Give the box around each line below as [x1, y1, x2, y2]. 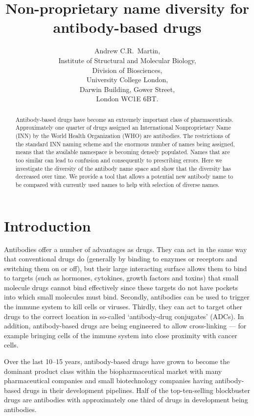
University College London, [86, 74, 168, 85]
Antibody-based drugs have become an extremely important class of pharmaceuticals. [15, 115, 233, 123]
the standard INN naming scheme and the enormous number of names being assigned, [15, 139, 235, 148]
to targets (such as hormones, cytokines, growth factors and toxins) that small [4, 273, 239, 283]
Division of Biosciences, [92, 65, 162, 75]
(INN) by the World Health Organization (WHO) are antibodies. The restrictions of [15, 131, 230, 139]
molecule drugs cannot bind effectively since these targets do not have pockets [4, 282, 238, 292]
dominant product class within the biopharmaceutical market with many [4, 366, 222, 376]
